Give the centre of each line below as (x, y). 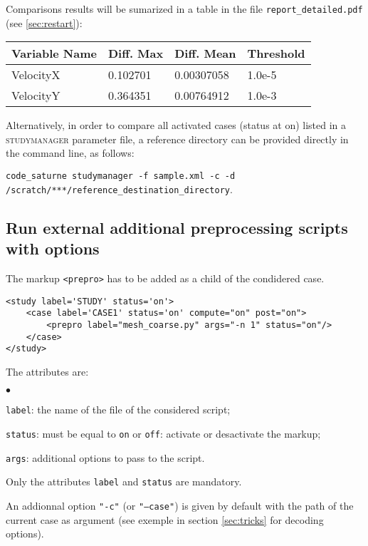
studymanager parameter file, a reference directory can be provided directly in (177, 139)
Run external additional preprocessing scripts (177, 227)
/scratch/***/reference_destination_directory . (119, 189)
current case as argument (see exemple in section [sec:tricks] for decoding (165, 519)
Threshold (276, 53)
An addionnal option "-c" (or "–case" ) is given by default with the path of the (180, 506)
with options (53, 248)
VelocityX (36, 75)
